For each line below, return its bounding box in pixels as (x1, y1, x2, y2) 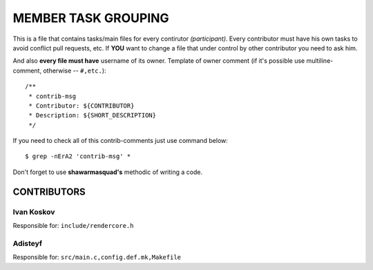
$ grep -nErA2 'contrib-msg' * (25, 153, 131, 160)
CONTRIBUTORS (12, 186, 86, 197)
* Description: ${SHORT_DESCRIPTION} (28, 111, 157, 119)
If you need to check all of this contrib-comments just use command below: (12, 137, 228, 145)
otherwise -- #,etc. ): (42, 66, 106, 75)
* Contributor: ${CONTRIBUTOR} (28, 102, 135, 110)
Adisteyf (12, 238, 43, 248)
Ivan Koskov (12, 207, 55, 217)
